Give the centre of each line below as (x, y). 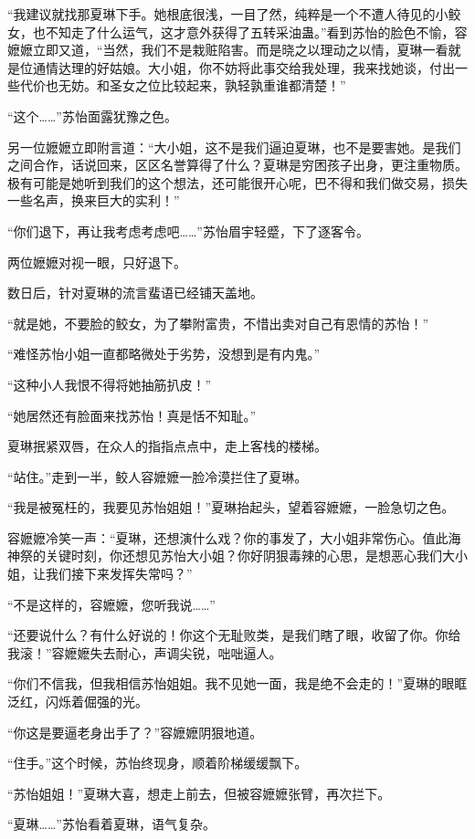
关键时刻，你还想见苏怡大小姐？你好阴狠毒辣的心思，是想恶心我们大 (250, 556)
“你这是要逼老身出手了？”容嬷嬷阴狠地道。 (135, 732)
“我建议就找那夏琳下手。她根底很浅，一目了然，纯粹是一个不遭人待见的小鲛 (234, 14)
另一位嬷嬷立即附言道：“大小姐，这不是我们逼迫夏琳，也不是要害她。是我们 (234, 147)
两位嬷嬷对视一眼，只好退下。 (97, 262)
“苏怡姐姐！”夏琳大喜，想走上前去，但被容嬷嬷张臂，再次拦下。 (199, 793)
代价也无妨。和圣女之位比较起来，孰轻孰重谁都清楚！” (183, 85)
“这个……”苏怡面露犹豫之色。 (92, 115)
